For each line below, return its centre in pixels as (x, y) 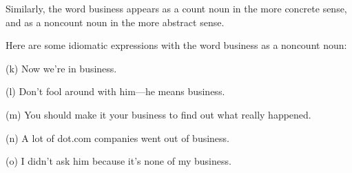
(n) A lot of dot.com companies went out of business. (118, 138)
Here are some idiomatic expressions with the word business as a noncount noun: (176, 45)
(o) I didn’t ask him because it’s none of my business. (118, 161)
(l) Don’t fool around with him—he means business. (115, 91)
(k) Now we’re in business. (61, 68)
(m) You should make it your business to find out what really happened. (158, 114)
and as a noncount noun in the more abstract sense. (115, 22)
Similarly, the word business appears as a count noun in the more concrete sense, (176, 8)
